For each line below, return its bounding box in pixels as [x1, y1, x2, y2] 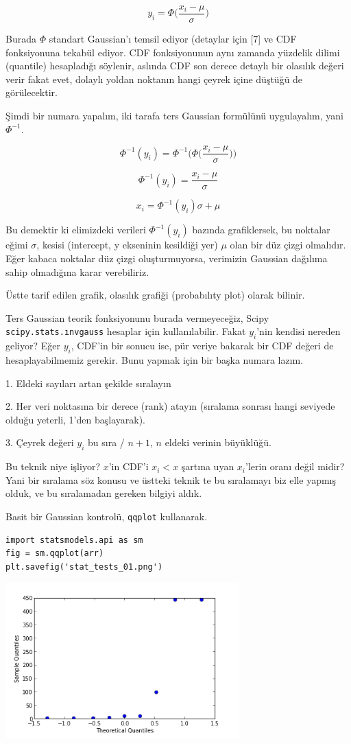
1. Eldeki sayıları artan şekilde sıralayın [5, 375, 171, 390]
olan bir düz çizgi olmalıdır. [230, 237, 346, 252]
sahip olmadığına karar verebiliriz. [5, 264, 149, 279]
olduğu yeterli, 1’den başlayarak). [5, 412, 145, 426]
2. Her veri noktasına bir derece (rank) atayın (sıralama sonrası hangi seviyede [5, 399, 335, 413]
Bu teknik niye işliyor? [5, 459, 100, 474]
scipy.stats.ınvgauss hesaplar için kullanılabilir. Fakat [5, 324, 246, 338]
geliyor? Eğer [5, 338, 60, 353]
